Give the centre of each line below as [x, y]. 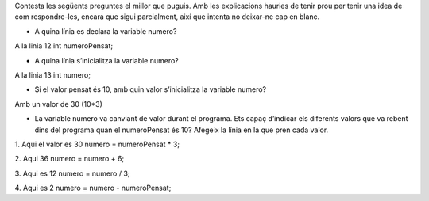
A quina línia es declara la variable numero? [106, 31]
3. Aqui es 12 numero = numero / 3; [72, 173]
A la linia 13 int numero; [53, 74]
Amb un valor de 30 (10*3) [59, 104]
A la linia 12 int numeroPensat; [64, 46]
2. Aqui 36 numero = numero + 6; [70, 159]
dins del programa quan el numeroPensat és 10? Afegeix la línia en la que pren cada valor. [182, 130]
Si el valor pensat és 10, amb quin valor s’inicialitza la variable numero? [150, 89]
